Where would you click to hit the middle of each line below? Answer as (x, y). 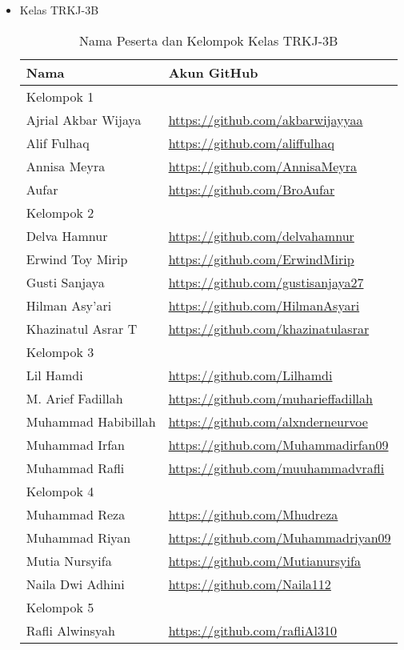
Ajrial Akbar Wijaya (84, 119)
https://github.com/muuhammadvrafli (276, 467)
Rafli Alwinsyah (70, 630)
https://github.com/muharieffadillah (270, 398)
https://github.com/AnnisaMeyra (263, 166)
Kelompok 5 (60, 607)
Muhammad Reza (76, 514)
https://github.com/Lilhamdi (250, 375)
